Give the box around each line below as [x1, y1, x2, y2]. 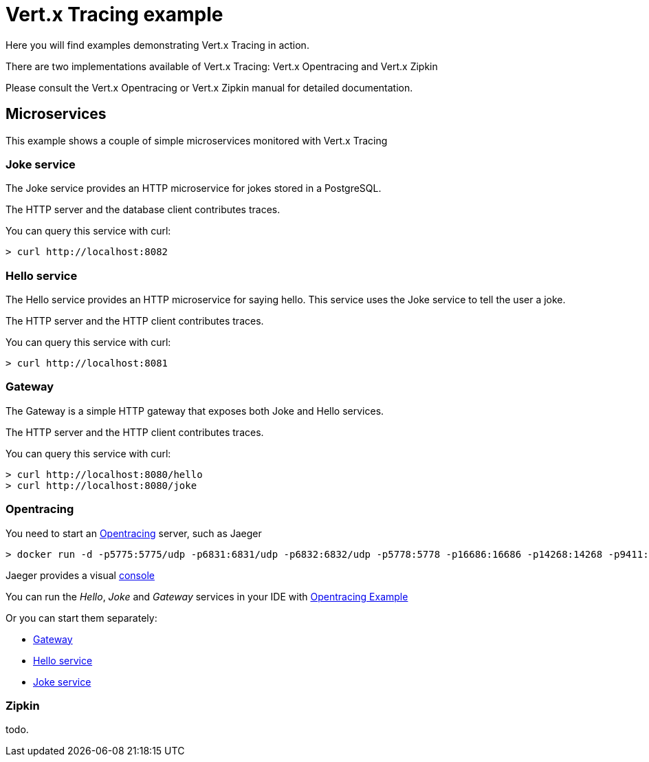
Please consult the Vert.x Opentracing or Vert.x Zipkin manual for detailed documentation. [5, 81, 413, 94]
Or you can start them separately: [5, 611, 157, 624]
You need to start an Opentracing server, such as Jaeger [5, 527, 262, 539]
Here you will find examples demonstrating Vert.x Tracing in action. [5, 39, 309, 51]
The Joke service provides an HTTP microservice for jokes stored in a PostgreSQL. [5, 182, 382, 195]
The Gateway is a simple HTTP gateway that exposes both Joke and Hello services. [5, 404, 384, 417]
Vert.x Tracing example [5, 3, 223, 26]
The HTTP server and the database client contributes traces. [5, 204, 280, 216]
